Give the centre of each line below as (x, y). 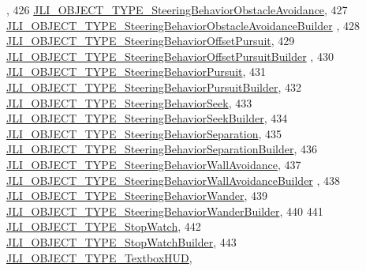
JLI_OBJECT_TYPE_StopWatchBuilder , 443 (121, 241)
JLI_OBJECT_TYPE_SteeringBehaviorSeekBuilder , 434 (147, 118)
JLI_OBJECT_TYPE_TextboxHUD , (99, 257)
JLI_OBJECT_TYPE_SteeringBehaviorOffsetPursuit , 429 (151, 41)
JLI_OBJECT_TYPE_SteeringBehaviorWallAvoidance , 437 (154, 164)
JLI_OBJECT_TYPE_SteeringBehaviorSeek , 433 (129, 102)
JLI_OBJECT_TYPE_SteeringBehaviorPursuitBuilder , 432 (154, 87)
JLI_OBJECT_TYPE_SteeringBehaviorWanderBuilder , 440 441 (165, 211)
